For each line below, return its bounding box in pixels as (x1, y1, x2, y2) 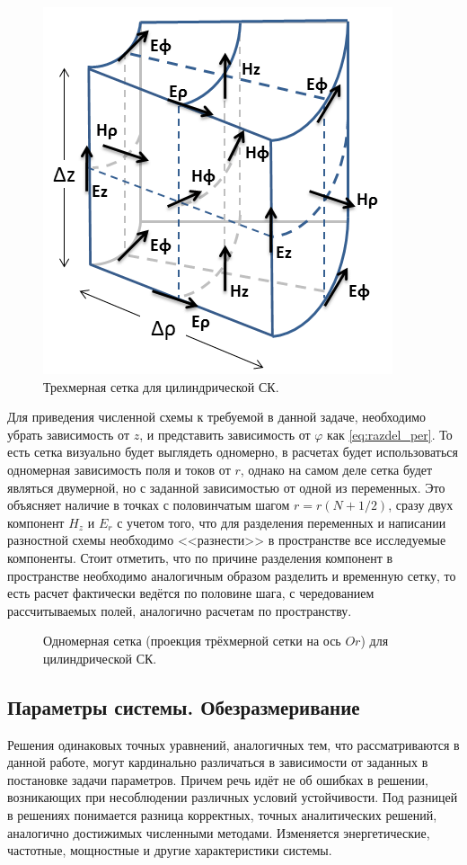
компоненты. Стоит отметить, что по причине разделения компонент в (7, 548, 393, 566)
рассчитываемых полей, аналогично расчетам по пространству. (7, 601, 352, 620)
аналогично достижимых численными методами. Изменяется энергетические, (7, 823, 430, 842)
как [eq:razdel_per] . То (327, 424, 453, 443)
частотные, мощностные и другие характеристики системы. (7, 841, 332, 860)
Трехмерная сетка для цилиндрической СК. (43, 377, 279, 396)
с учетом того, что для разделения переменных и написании (117, 513, 446, 531)
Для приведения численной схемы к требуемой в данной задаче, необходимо (7, 407, 427, 426)
